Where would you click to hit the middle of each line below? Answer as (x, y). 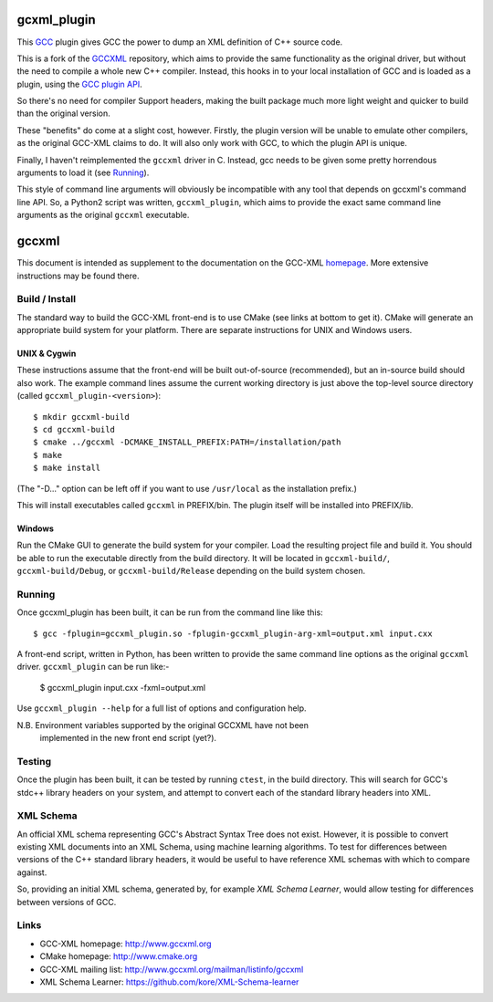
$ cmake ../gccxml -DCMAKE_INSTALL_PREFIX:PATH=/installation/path (187, 442)
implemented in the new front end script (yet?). (128, 737)
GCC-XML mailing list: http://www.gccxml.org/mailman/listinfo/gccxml (172, 969)
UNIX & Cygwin (47, 354)
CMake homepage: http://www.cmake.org (119, 956)
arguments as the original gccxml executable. (103, 215)
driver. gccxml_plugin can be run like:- (93, 667)
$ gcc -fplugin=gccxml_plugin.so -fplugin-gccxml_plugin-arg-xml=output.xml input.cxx (233, 633)
